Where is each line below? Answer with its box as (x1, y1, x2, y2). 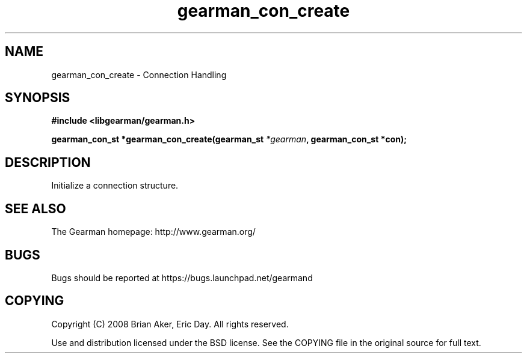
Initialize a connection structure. (51, 180, 179, 191)
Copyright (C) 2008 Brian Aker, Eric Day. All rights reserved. (51, 318, 289, 329)
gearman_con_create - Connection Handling (51, 69, 227, 80)
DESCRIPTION (5, 154, 91, 170)
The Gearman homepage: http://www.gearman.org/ (51, 226, 256, 237)
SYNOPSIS (5, 90, 70, 106)
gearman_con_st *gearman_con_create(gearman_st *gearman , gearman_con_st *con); (51, 134, 407, 145)
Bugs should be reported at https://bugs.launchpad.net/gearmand (51, 272, 313, 283)
